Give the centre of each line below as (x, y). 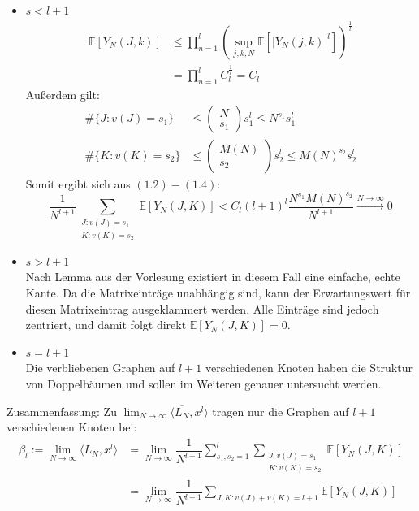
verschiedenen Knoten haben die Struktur (309, 368)
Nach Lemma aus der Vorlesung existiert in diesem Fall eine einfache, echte (213, 277)
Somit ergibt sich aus (78, 183)
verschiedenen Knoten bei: (72, 427)
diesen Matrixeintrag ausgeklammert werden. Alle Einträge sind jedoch (202, 308)
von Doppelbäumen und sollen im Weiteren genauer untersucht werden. (203, 383)
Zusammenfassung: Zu (62, 411)
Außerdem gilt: (63, 94)
